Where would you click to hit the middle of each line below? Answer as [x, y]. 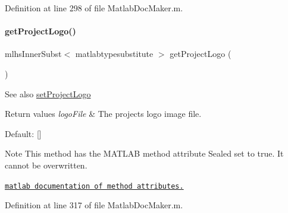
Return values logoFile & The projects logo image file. [103, 114]
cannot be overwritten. [46, 165]
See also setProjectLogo [48, 93]
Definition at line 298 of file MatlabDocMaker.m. [94, 8]
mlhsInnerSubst [33, 54]
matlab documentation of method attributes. [94, 186]
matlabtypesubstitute [114, 54]
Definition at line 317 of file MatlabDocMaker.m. [94, 205]
